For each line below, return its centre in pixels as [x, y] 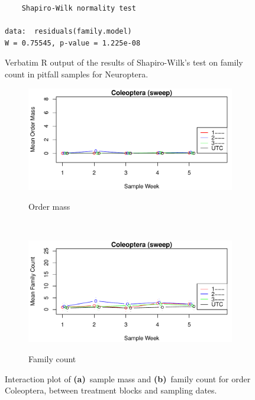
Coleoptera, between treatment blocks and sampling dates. [111, 390]
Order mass [49, 206]
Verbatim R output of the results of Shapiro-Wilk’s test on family [124, 62]
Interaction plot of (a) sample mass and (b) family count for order [128, 378]
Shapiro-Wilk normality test [79, 8]
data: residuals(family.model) [68, 32]
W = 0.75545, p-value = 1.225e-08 [73, 43]
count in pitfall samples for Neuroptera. [77, 74]
